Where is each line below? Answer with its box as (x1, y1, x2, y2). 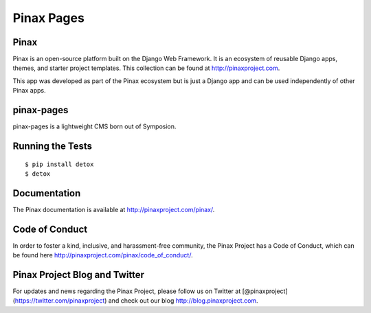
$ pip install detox (25, 160, 94, 168)
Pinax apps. (12, 86, 46, 95)
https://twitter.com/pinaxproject (14, 297, 105, 305)
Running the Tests (12, 140, 93, 152)
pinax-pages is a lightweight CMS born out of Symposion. (12, 122, 177, 130)
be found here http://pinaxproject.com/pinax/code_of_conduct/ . (12, 251, 193, 259)
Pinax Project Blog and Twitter (12, 268, 144, 281)
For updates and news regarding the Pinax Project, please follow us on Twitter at (12, 287, 241, 295)
